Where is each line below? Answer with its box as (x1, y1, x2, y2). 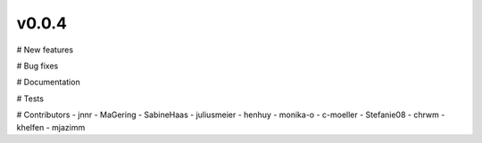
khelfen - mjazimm (16, 122, 86, 132)
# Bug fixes (16, 60, 59, 71)
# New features (16, 44, 74, 55)
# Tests (16, 93, 45, 104)
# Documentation (16, 76, 80, 88)
